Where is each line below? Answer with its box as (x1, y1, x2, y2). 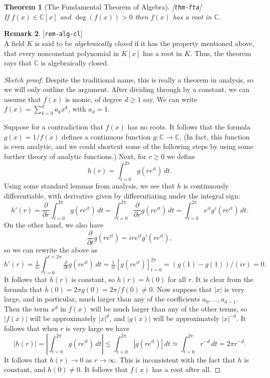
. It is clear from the (191, 273, 254, 284)
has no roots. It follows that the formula (127, 121, 251, 132)
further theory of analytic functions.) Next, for (4, 151, 146, 161)
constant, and (4, 364, 45, 374)
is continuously (183, 180, 229, 190)
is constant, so (71, 273, 115, 284)
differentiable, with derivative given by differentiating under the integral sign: (4, 190, 241, 200)
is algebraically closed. (41, 57, 109, 68)
